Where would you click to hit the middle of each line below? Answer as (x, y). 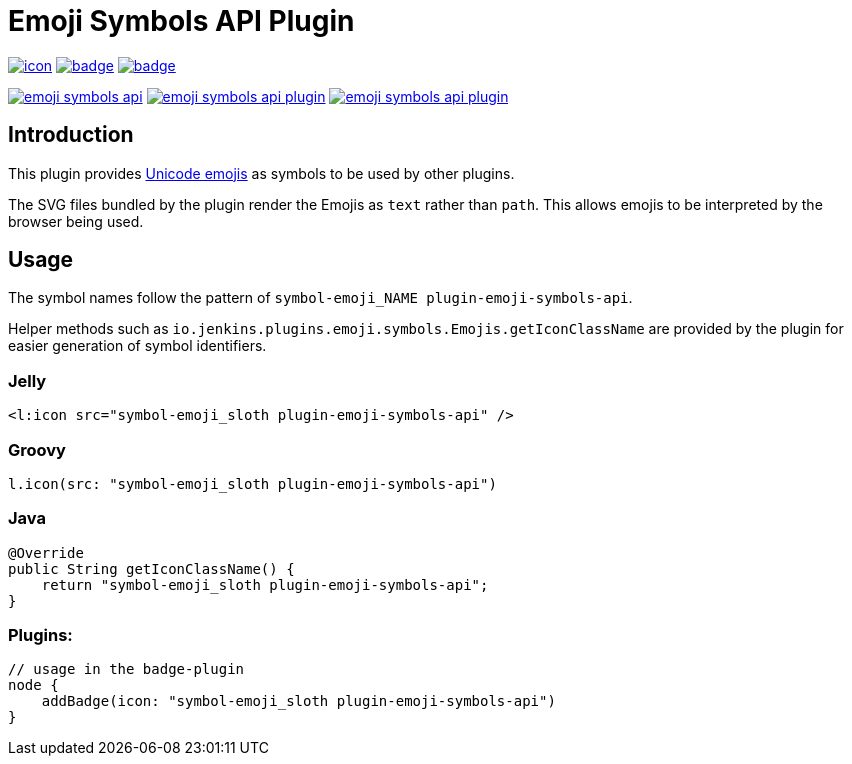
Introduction (71, 135)
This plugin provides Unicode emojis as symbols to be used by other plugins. (261, 173)
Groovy (37, 449)
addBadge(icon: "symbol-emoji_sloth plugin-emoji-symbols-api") (298, 701)
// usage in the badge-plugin (126, 669)
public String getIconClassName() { (151, 568)
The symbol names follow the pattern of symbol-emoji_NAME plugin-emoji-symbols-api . (320, 298)
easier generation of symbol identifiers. (137, 346)
